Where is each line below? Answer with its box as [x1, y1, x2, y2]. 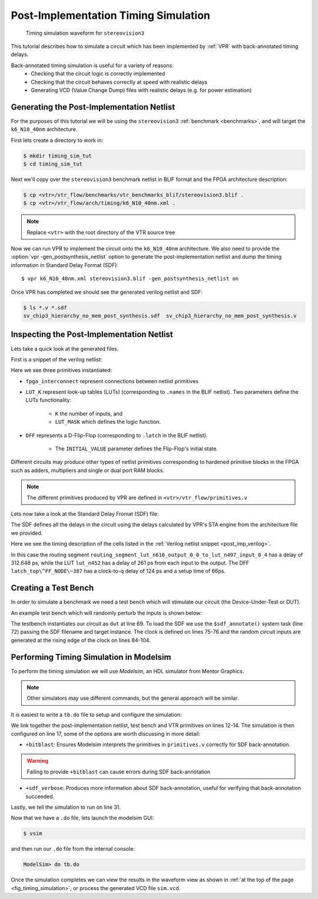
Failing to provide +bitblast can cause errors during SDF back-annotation [26, 768, 211, 775]
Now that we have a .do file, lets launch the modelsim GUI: [11, 814, 154, 822]
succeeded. [25, 793, 55, 800]
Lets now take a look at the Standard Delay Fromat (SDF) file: [11, 510, 159, 517]
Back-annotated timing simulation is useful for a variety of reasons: [11, 62, 174, 69]
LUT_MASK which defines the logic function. [55, 419, 161, 426]
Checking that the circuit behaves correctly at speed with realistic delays [31, 78, 208, 85]
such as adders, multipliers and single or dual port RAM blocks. [11, 466, 165, 474]
